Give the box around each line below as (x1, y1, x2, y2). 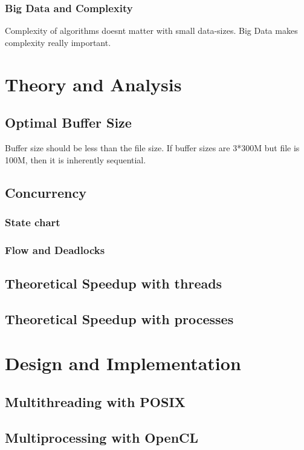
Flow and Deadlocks (5, 242, 105, 257)
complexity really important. (5, 36, 111, 48)
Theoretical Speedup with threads (5, 274, 222, 293)
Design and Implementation (5, 351, 241, 376)
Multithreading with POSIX (5, 392, 186, 411)
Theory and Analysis (5, 71, 182, 96)
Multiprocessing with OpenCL (5, 428, 199, 446)
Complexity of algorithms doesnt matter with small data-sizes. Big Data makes (5, 24, 298, 37)
